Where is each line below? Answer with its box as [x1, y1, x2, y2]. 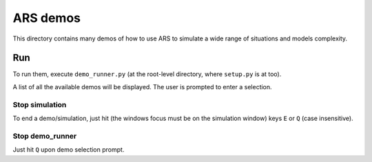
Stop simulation [12, 100, 67, 109]
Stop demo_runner [12, 131, 77, 141]
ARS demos [12, 10, 81, 25]
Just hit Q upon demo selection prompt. [12, 146, 125, 154]
